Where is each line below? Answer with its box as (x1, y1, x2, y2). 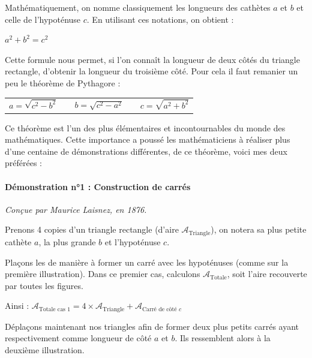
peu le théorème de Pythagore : (5, 76, 121, 89)
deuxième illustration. (5, 343, 85, 356)
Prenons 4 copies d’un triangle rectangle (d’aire (5, 223, 179, 236)
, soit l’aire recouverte (227, 267, 307, 280)
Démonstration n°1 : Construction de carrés (5, 180, 191, 192)
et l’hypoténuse (104, 235, 161, 248)
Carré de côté (142, 306, 177, 312)
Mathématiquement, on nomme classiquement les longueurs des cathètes (5, 1, 271, 13)
